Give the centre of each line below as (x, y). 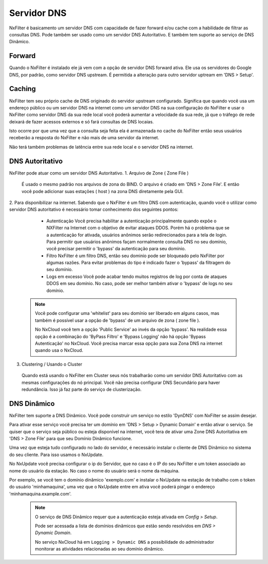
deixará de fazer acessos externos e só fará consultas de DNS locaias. (81, 121)
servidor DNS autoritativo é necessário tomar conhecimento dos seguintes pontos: (94, 209)
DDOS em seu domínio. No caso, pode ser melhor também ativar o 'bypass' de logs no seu (139, 283)
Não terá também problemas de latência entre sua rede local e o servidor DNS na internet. (101, 147)
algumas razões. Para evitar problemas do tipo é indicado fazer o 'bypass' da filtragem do (138, 263)
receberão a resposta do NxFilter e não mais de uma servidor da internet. (84, 138)
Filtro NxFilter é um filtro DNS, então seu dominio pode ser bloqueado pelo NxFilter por (135, 256)
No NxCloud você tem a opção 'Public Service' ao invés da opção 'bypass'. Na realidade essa (131, 329)
